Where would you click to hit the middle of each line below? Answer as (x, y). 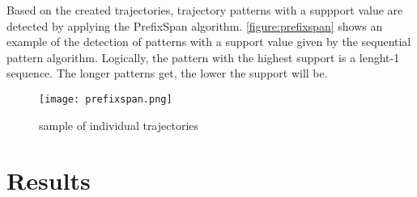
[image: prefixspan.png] (106, 99)
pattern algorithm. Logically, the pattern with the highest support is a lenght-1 (203, 57)
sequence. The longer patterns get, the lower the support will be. (167, 73)
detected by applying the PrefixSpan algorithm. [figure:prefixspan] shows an (195, 25)
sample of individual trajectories (119, 125)
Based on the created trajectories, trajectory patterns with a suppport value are (205, 10)
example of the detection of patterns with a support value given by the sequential (209, 42)
